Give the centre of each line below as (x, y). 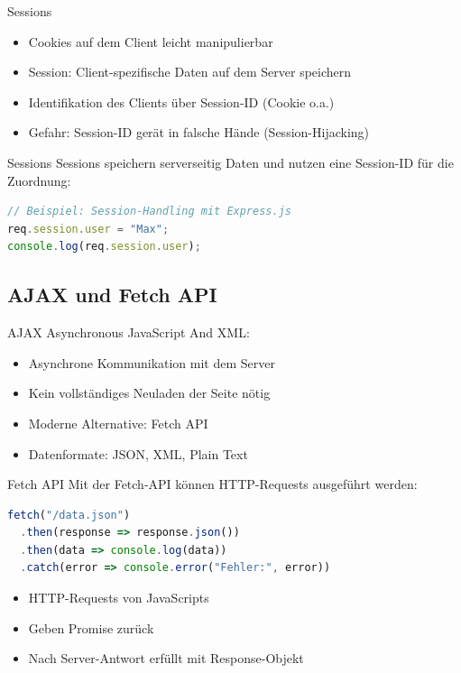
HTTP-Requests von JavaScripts (119, 598)
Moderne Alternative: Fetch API (118, 423)
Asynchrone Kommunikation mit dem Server (152, 362)
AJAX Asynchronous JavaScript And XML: (129, 332)
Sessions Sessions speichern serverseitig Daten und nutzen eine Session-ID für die (230, 162)
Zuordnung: (39, 180)
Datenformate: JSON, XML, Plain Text (138, 453)
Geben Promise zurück (91, 627)
